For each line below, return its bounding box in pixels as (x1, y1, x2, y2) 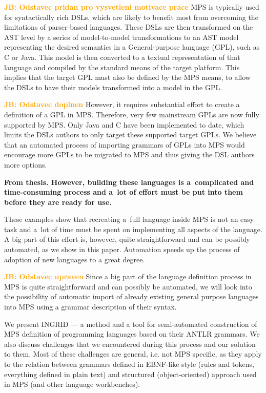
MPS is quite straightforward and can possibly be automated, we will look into (4, 281, 252, 292)
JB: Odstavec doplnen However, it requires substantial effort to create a (4, 99, 240, 110)
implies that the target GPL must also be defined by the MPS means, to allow (4, 72, 251, 82)
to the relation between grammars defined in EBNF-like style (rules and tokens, (4, 359, 254, 369)
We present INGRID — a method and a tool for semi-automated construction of (4, 318, 257, 329)
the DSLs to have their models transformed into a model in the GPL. (4, 81, 222, 92)
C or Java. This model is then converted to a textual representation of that (4, 51, 240, 62)
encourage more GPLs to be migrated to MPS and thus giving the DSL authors (4, 149, 255, 160)
